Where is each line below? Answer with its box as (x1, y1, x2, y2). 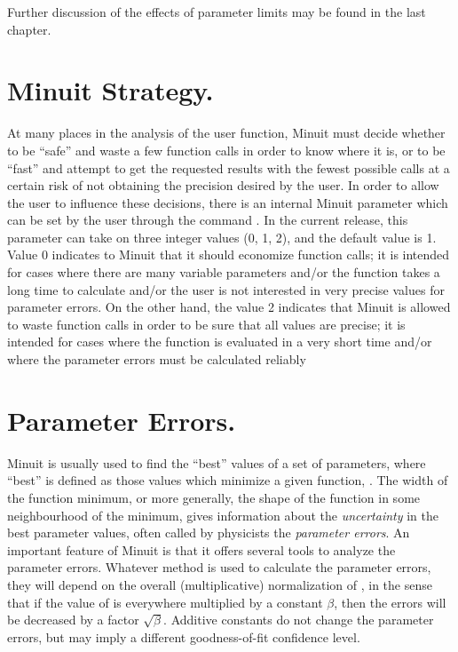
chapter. (7, 20, 51, 38)
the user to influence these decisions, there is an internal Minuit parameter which (7, 193, 448, 211)
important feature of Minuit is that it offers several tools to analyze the (7, 540, 396, 559)
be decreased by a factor (7, 610, 139, 629)
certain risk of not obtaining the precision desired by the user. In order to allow (7, 176, 439, 195)
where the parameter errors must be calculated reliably (7, 350, 306, 369)
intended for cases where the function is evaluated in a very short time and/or (7, 332, 432, 351)
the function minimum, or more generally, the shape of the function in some (7, 488, 421, 506)
